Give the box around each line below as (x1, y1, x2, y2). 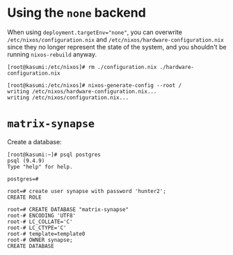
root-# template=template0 (7, 230, 86, 238)
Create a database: (7, 137, 62, 146)
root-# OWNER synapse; (7, 236, 73, 243)
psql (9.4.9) (7, 157, 45, 164)
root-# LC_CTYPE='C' (7, 224, 67, 231)
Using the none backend (7, 5, 146, 21)
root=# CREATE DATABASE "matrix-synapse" (7, 206, 129, 213)
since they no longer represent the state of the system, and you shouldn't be (7, 42, 227, 51)
